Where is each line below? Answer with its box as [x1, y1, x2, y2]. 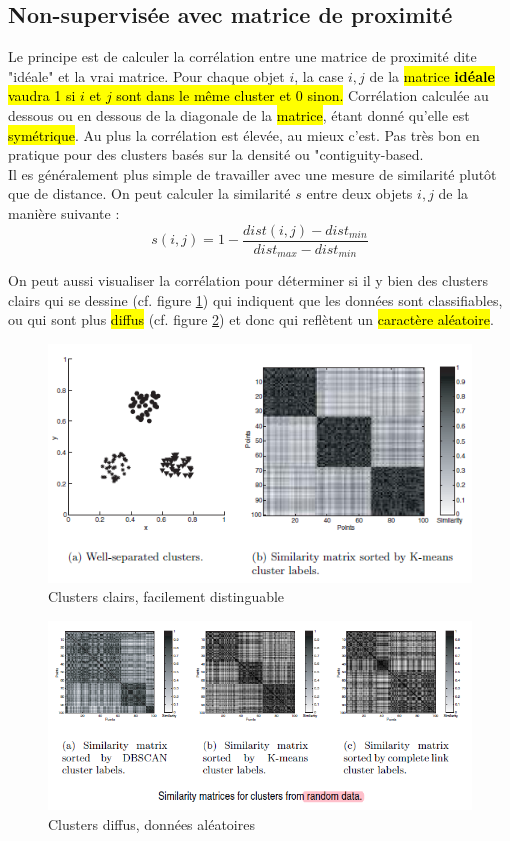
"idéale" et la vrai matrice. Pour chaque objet [8, 65, 285, 86]
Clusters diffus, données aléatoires [48, 814, 255, 834]
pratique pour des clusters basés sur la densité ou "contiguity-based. [8, 144, 424, 165]
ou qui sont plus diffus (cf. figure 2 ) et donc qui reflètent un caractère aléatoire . [8, 309, 494, 330]
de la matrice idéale [369, 65, 495, 86]
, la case [294, 65, 344, 86]
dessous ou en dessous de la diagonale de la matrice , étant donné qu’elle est [8, 104, 470, 125]
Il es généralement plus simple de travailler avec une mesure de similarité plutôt [8, 163, 497, 184]
